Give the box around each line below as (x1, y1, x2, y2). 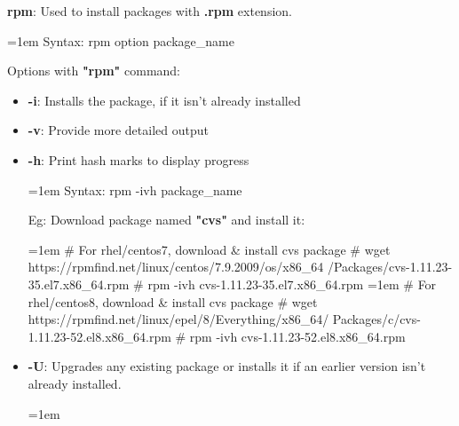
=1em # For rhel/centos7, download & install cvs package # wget (28, 240, 391, 258)
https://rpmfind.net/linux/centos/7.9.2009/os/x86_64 (28, 257, 324, 276)
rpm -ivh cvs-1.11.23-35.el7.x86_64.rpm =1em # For (147, 274, 437, 293)
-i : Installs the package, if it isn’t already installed (28, 91, 301, 109)
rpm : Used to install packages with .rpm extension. (7, 2, 292, 20)
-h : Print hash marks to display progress (28, 150, 249, 169)
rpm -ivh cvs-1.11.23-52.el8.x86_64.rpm (189, 327, 406, 345)
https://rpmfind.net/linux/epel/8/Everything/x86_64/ (28, 310, 329, 328)
